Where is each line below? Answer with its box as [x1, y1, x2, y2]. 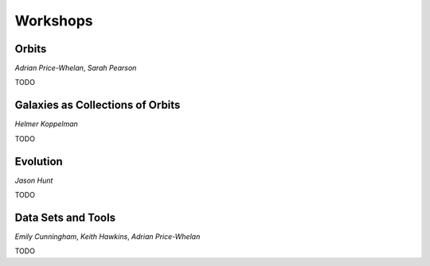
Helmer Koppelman [14, 119, 79, 129]
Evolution [14, 155, 63, 168]
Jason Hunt [14, 175, 53, 185]
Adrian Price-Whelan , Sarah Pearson [14, 64, 137, 73]
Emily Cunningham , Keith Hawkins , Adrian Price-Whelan [14, 231, 201, 241]
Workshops [14, 12, 93, 29]
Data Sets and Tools [14, 210, 115, 224]
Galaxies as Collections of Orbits [14, 98, 181, 112]
